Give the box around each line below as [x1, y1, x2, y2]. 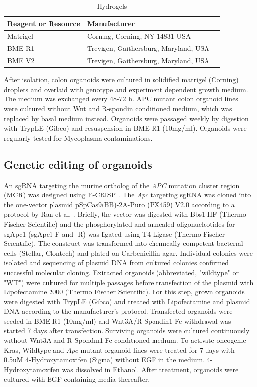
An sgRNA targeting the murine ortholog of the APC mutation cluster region [4, 180, 240, 190]
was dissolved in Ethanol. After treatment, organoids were [62, 364, 239, 374]
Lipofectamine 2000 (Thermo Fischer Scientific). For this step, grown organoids [4, 287, 245, 297]
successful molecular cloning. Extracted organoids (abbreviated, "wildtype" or [4, 267, 239, 277]
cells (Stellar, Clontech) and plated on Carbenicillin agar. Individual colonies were [4, 247, 253, 258]
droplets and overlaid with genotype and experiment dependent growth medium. [4, 84, 248, 94]
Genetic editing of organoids [4, 156, 152, 172]
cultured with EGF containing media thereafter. [4, 374, 150, 384]
